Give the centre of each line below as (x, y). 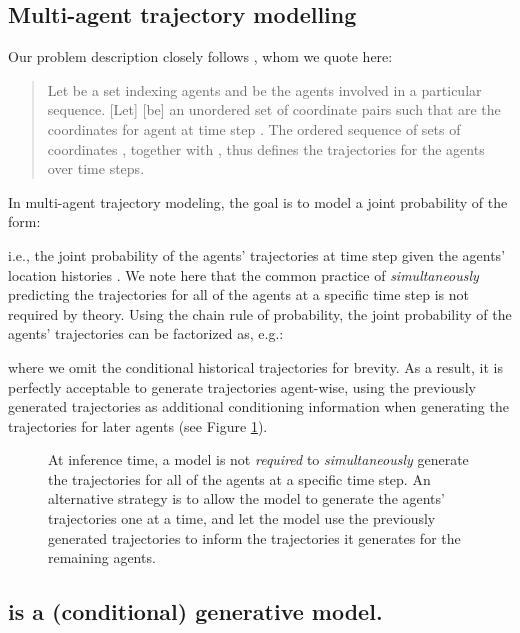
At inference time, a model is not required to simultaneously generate (258, 459)
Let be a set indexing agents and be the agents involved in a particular (264, 89)
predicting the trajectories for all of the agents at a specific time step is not (238, 294)
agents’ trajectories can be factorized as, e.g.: (146, 333)
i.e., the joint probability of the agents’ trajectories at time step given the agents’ (257, 254)
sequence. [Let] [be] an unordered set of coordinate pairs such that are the (274, 109)
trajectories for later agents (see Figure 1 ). (138, 425)
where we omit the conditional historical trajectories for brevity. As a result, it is (255, 366)
